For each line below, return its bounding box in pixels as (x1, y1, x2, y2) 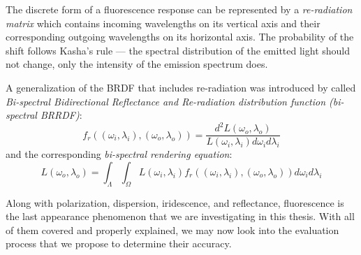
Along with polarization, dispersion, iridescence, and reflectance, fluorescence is (6, 195, 344, 210)
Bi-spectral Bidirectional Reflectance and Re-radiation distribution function (6, 94, 326, 108)
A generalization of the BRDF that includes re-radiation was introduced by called (6, 80, 356, 94)
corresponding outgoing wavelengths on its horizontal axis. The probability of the (6, 29, 354, 44)
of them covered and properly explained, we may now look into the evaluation (6, 222, 339, 237)
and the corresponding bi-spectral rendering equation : (6, 147, 233, 161)
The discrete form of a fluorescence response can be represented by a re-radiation (6, 2, 353, 16)
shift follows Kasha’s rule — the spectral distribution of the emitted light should (6, 43, 351, 57)
